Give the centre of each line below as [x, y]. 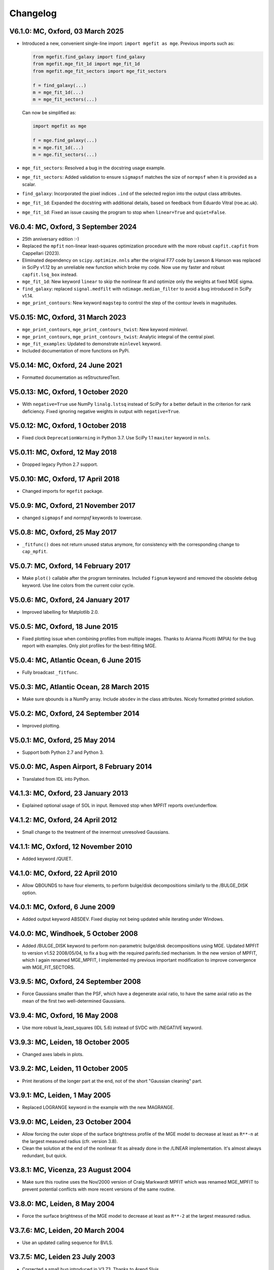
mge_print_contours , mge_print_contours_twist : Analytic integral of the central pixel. [118, 337]
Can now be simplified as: [49, 113]
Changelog [33, 13]
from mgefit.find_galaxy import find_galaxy [89, 57]
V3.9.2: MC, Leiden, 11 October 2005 [69, 1069]
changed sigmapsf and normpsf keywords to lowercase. [82, 518]
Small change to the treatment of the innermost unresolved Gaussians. [96, 832]
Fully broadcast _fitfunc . [50, 672]
